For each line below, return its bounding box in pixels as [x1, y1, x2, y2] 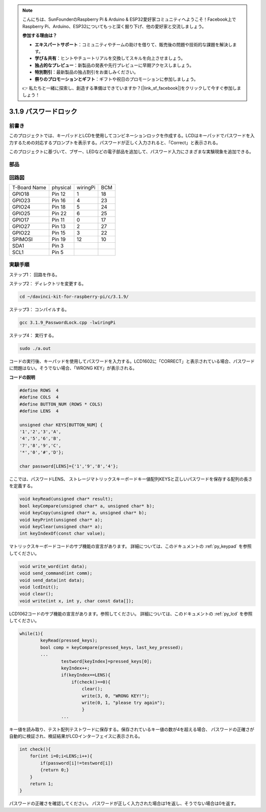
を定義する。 [9, 483, 35, 489]
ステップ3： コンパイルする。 [9, 306, 69, 313]
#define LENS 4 [19, 408, 59, 414]
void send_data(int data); [19, 577, 85, 583]
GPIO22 [12, 229, 31, 236]
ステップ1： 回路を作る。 [9, 271, 60, 277]
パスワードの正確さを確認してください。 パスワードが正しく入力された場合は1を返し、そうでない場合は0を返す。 [9, 801, 239, 807]
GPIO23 [12, 197, 31, 204]
